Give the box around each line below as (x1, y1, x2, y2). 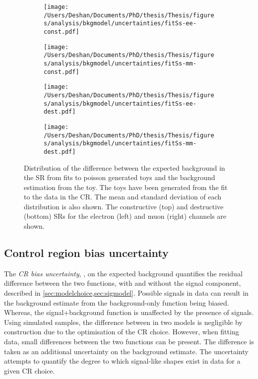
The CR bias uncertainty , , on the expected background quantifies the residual (4, 268, 243, 278)
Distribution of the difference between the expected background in (24, 162, 225, 173)
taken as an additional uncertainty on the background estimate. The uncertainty (4, 346, 249, 356)
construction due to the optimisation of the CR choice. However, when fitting (4, 326, 239, 337)
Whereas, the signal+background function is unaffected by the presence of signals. (4, 307, 254, 317)
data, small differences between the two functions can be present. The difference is (4, 336, 254, 347)
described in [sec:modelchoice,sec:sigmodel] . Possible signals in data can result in (4, 288, 249, 298)
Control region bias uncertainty (4, 245, 169, 260)
